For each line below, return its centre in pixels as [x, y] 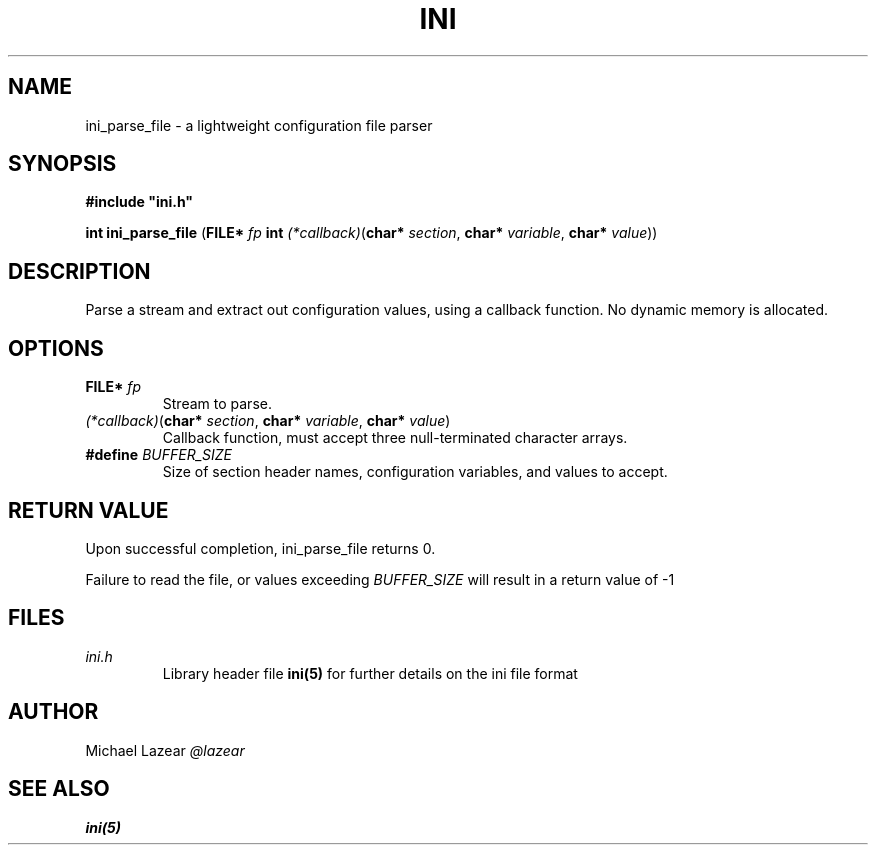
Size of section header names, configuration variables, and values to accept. [415, 472]
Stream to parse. [217, 404]
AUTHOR [53, 712]
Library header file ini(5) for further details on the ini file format [370, 673]
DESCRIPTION [79, 271]
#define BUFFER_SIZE [159, 455]
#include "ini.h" [139, 202]
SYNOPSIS [62, 164]
